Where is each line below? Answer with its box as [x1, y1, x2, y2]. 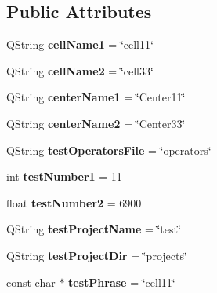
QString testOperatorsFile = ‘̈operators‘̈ [6, 141, 212, 158]
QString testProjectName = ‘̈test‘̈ [6, 221, 181, 237]
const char [6, 273, 56, 290]
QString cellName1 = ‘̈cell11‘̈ [6, 36, 154, 53]
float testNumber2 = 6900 [6, 194, 142, 211]
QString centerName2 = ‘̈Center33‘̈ [6, 115, 186, 131]
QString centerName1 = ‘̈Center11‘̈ [6, 89, 186, 105]
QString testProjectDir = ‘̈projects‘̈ [6, 247, 187, 263]
